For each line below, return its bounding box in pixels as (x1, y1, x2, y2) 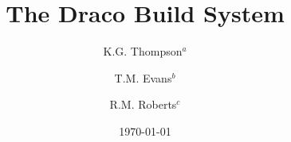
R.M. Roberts (109, 96, 177, 113)
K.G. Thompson (103, 43, 183, 59)
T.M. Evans (114, 69, 172, 86)
